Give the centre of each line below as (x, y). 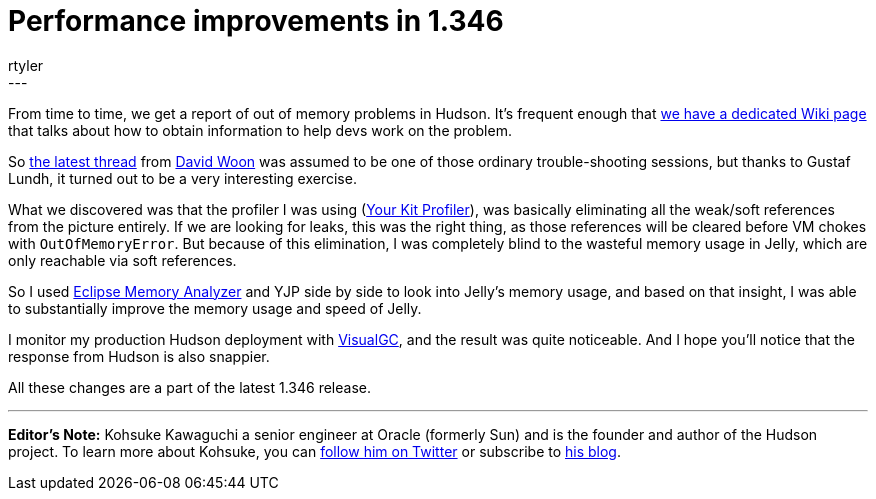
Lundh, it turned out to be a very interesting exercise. (182, 178)
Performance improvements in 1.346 (256, 21)
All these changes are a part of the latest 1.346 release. (189, 387)
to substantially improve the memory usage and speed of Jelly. (215, 308)
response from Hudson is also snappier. (139, 356)
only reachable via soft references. (122, 260)
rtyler (26, 65)
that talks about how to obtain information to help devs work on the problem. (260, 130)
